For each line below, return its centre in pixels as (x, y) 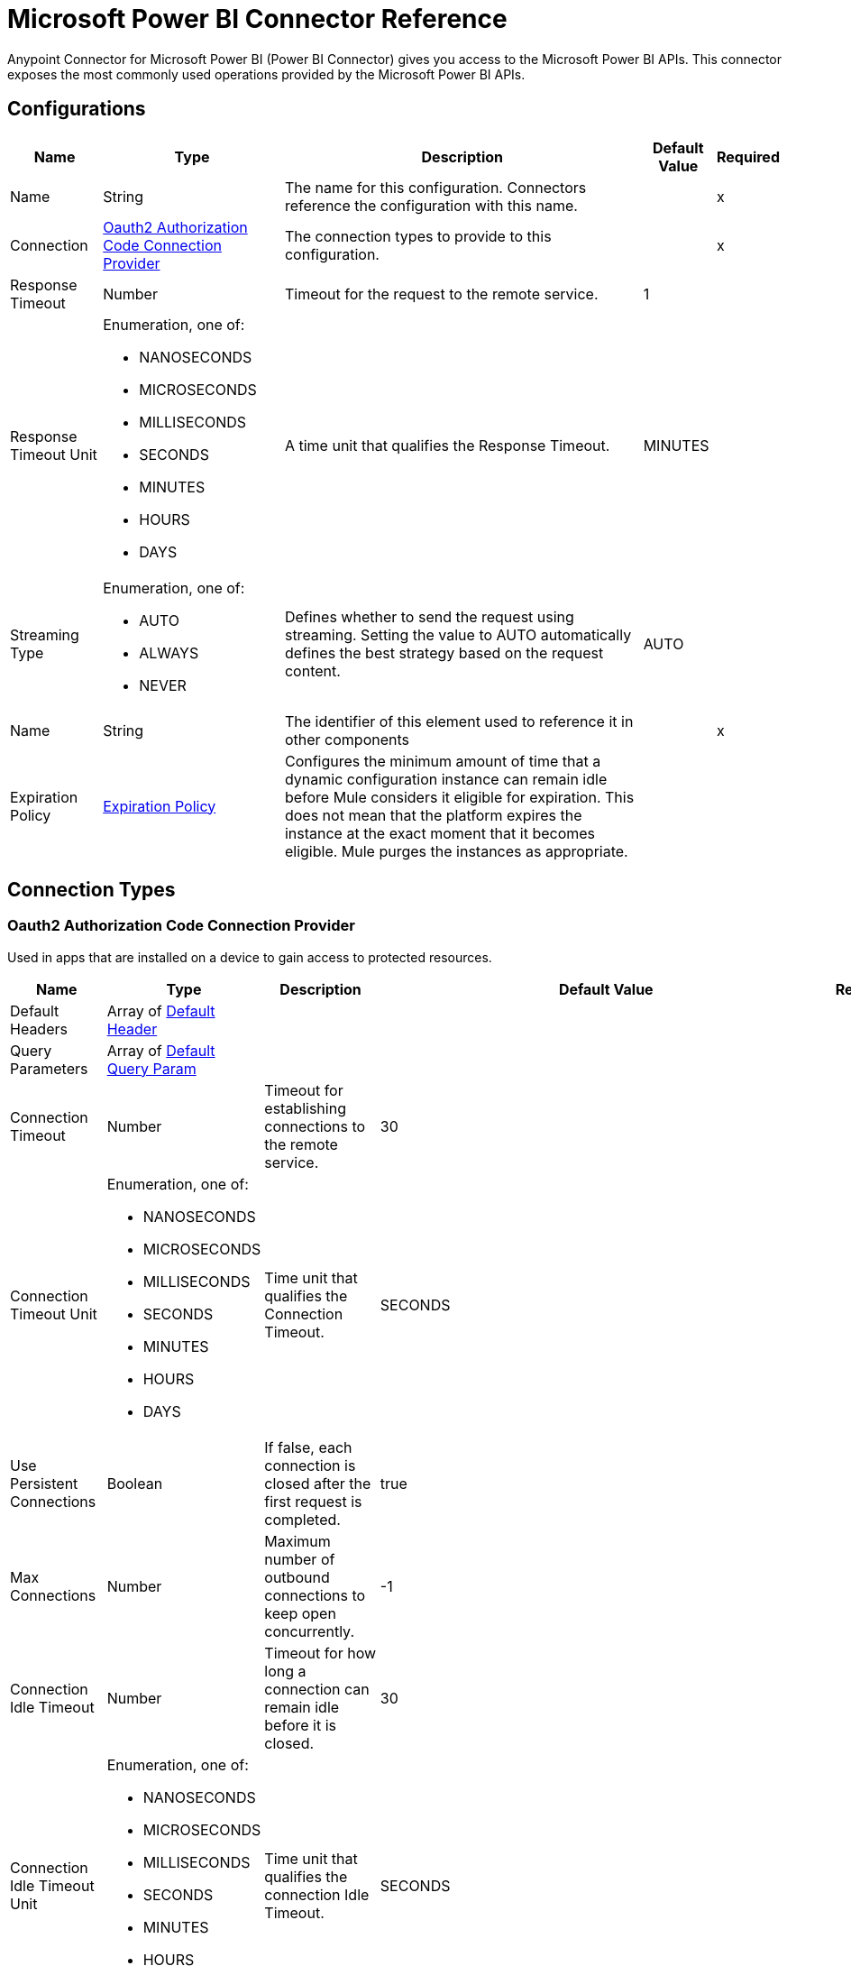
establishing (305, 1108)
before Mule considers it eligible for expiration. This (459, 797)
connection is (310, 1465)
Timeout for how (320, 1653)
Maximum (297, 1541)
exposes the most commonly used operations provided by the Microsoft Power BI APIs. (266, 74)
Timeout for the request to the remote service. (441, 294)
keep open (300, 1613)
